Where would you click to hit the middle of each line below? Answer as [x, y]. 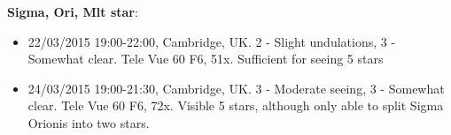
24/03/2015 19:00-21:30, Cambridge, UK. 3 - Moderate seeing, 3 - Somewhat [236, 88]
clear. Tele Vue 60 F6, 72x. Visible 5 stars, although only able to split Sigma [236, 105]
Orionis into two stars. [89, 122]
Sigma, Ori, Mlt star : [73, 11]
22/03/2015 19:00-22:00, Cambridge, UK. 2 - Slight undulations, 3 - [212, 41]
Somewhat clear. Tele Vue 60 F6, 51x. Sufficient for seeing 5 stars [206, 59]
